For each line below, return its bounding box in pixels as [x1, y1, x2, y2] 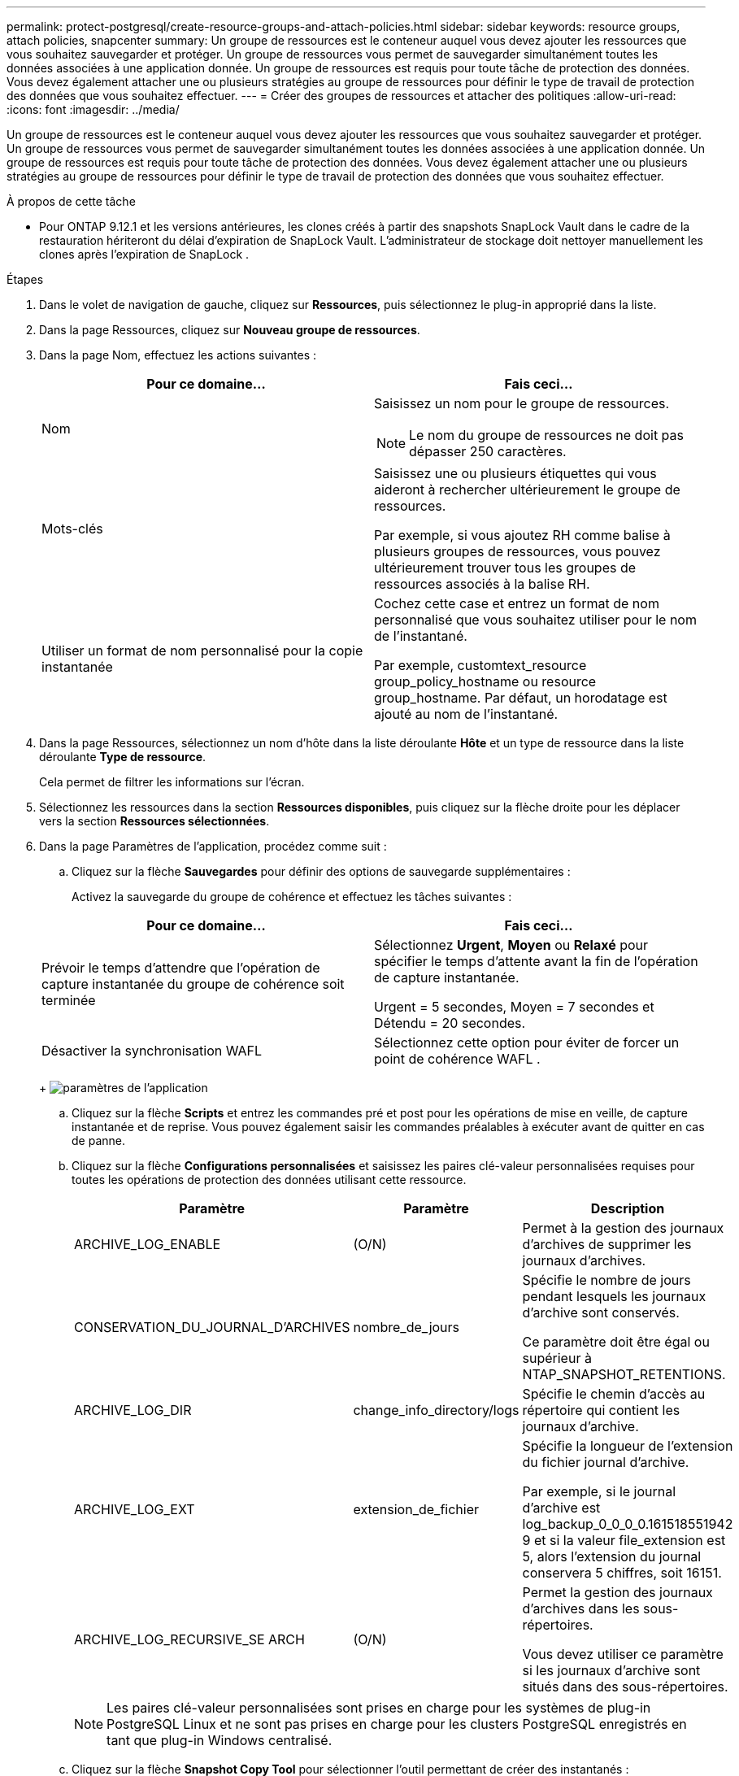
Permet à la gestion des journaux [522, 1220, 724, 1236]
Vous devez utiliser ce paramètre [522, 1646, 724, 1662]
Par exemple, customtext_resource [374, 657, 587, 673]
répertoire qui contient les [522, 1402, 680, 1418]
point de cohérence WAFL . [374, 1051, 541, 1067]
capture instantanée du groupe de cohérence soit [41, 976, 345, 992]
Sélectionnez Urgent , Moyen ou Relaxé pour [374, 937, 649, 953]
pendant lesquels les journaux [522, 1288, 706, 1304]
